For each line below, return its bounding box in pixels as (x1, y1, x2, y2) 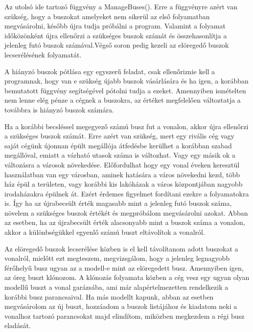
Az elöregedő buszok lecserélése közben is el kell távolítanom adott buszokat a (4, 243, 238, 253)
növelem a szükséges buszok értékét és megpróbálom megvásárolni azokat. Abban (4, 207, 248, 218)
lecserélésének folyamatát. (4, 49, 82, 59)
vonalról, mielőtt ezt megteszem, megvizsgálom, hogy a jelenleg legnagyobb (4, 253, 230, 263)
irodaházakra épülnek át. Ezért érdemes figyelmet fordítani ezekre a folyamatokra (4, 188, 249, 198)
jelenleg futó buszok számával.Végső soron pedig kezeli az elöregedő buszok (4, 40, 229, 50)
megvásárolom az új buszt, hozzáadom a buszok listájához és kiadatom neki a (4, 301, 237, 311)
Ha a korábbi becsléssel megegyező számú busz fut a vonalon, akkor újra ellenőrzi (4, 121, 249, 131)
